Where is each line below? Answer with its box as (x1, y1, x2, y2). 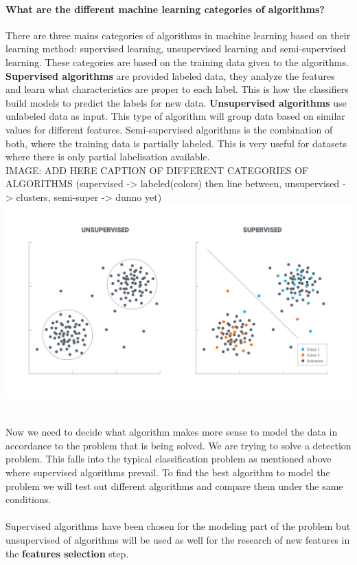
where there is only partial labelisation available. (5, 149, 210, 164)
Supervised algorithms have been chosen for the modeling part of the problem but (5, 519, 351, 533)
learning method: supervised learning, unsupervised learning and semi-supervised (5, 41, 346, 56)
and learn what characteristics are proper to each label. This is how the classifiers (5, 82, 349, 96)
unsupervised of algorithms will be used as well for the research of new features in (5, 532, 350, 546)
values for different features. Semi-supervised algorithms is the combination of (5, 122, 333, 136)
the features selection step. (5, 546, 129, 560)
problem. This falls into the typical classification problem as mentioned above (5, 451, 332, 466)
